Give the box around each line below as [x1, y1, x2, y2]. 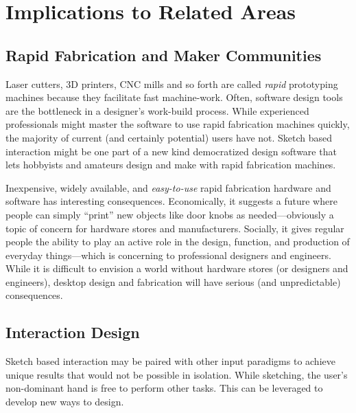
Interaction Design [5, 322, 140, 343]
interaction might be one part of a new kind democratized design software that [5, 144, 337, 158]
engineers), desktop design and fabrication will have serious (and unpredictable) [5, 274, 341, 289]
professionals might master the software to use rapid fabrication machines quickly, [5, 117, 350, 131]
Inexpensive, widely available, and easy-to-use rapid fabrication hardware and [5, 180, 331, 194]
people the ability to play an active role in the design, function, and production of [5, 234, 350, 249]
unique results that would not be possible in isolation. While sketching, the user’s [5, 367, 348, 381]
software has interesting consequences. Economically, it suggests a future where [5, 194, 337, 208]
